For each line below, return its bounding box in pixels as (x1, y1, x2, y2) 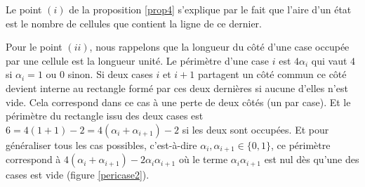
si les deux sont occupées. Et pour (182, 122, 329, 136)
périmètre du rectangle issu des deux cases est (6, 108, 204, 123)
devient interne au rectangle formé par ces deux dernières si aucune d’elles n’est (6, 80, 348, 95)
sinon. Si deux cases (67, 67, 153, 82)
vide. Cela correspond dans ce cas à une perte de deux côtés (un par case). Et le (6, 94, 351, 109)
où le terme (178, 152, 228, 167)
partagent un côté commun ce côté (197, 67, 347, 82)
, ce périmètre (270, 137, 331, 152)
